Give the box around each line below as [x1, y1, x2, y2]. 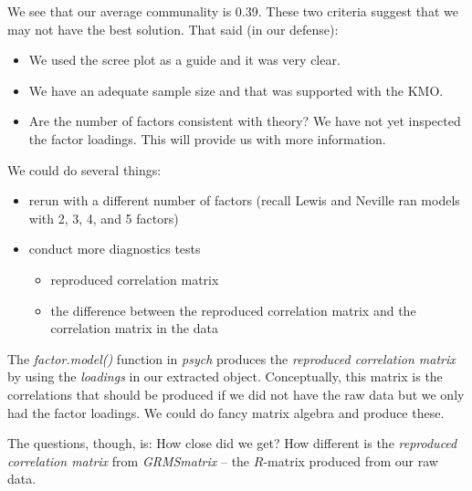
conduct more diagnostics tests [28, 239, 201, 258]
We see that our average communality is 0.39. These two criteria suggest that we [7, 2, 458, 20]
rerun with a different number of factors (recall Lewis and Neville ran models [28, 191, 460, 210]
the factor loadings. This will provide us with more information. [28, 129, 386, 148]
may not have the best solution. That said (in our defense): [7, 19, 339, 38]
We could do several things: [7, 160, 162, 179]
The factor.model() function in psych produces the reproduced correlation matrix [7, 349, 456, 368]
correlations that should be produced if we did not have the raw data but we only [7, 384, 465, 403]
